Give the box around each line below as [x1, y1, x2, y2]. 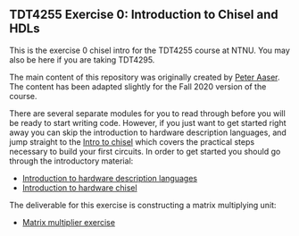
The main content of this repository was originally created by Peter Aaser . [9, 72, 280, 82]
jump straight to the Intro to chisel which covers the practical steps [9, 136, 255, 147]
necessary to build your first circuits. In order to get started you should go [9, 146, 281, 156]
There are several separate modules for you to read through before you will [9, 107, 286, 119]
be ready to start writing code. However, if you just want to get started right [9, 117, 287, 128]
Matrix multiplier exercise [21, 216, 116, 227]
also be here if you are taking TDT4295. [9, 54, 155, 65]
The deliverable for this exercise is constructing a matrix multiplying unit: [9, 199, 277, 210]
